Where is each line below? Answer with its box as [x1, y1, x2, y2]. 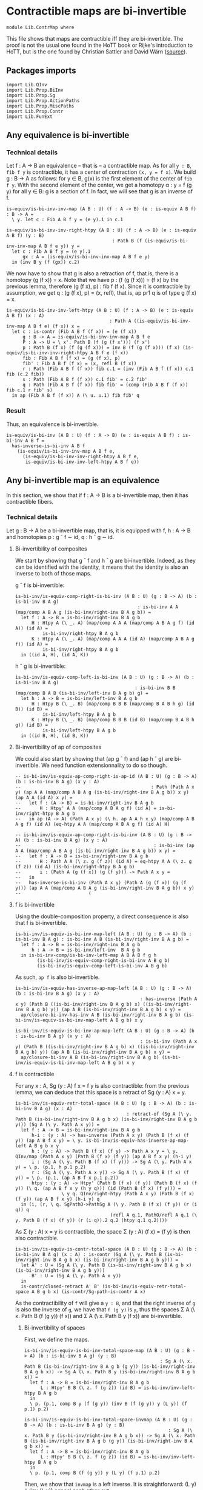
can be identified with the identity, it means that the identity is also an [15, 563, 189, 571]
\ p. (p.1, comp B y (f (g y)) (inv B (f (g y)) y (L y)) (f [29, 1401, 188, 1407]
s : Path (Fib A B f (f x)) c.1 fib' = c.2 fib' [22, 377, 148, 383]
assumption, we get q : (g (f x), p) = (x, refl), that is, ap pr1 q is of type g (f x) [6, 289, 197, 297]
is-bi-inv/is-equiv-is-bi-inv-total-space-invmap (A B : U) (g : [24, 1416, 193, 1423]
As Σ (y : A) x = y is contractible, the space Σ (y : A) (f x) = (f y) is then [15, 1227, 191, 1235]
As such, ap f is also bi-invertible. [15, 973, 100, 981]
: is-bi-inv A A [137, 603, 179, 610]
